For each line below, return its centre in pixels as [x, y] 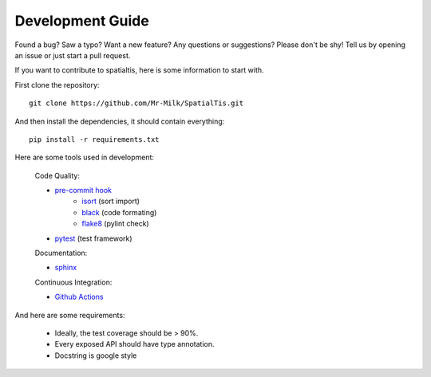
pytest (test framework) [93, 238]
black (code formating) [119, 212]
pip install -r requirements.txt [94, 139]
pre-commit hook [83, 190]
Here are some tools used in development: [85, 157]
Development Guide [82, 21]
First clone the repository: [57, 84]
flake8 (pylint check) [115, 224]
